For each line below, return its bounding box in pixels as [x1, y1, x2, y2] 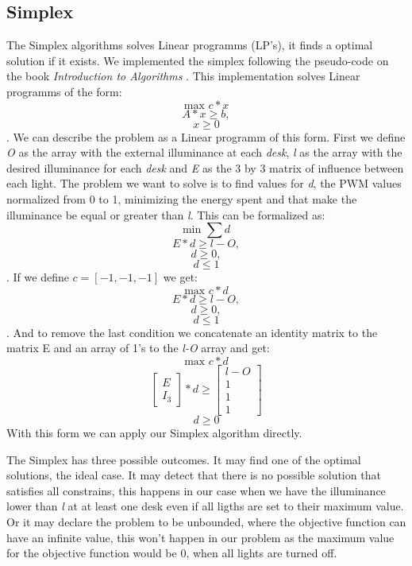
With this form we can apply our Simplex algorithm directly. [6, 424, 302, 441]
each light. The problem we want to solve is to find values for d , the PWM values [6, 175, 402, 192]
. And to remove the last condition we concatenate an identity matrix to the [6, 324, 378, 340]
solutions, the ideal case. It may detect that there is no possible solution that [6, 467, 381, 483]
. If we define [6, 269, 69, 285]
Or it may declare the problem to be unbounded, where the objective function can [6, 514, 406, 530]
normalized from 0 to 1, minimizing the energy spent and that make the [6, 190, 357, 207]
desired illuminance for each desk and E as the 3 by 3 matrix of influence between [6, 159, 404, 176]
